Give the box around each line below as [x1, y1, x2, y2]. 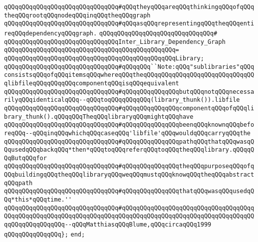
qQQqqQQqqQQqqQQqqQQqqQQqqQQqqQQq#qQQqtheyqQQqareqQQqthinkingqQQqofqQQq [4, 3, 255, 10]
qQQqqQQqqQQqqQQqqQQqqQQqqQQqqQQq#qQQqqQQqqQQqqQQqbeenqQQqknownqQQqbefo [4, 121, 255, 129]
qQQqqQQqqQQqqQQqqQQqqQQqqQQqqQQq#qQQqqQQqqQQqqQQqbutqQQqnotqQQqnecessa [4, 88, 255, 95]
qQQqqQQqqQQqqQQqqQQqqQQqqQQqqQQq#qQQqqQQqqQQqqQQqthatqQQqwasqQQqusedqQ [4, 188, 255, 195]
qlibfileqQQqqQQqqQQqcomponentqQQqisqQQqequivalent [4, 79, 179, 87]
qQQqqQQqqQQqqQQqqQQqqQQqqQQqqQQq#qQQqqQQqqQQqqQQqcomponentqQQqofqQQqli [4, 104, 255, 112]
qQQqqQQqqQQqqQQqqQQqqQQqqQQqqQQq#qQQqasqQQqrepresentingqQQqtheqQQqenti [4, 20, 255, 27]
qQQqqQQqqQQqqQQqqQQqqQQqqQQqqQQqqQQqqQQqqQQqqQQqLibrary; [4, 54, 204, 62]
